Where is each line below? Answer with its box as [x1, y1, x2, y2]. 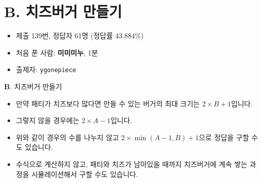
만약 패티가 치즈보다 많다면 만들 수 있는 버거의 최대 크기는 [16, 98, 200, 108]
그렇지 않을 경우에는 [16, 115, 80, 126]
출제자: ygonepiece [16, 64, 76, 75]
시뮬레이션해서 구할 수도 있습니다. [31, 168, 138, 179]
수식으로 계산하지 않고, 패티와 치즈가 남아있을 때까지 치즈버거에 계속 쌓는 [16, 158, 247, 169]
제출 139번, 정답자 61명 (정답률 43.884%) [16, 30, 144, 41]
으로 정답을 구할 [198, 132, 249, 142]
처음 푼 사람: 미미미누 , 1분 [16, 47, 98, 57]
